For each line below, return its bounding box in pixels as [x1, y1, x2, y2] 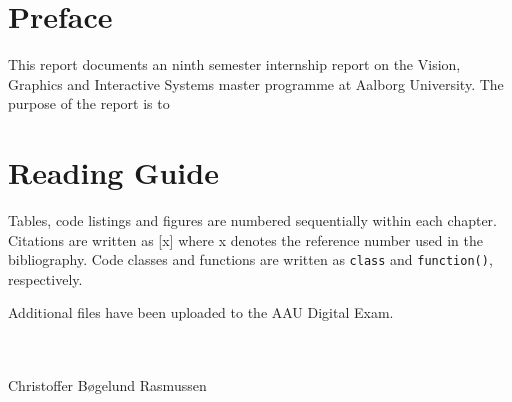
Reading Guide [8, 152, 219, 193]
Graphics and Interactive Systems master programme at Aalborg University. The [8, 73, 504, 94]
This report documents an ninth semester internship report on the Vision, [8, 54, 461, 75]
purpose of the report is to [8, 93, 170, 114]
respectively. [8, 268, 83, 289]
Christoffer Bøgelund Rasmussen [8, 375, 207, 396]
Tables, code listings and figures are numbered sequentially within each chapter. [8, 210, 497, 231]
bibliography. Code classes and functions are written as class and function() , [8, 249, 493, 270]
